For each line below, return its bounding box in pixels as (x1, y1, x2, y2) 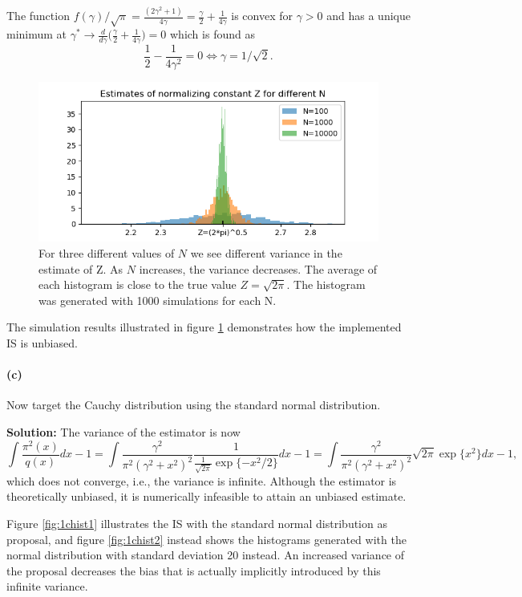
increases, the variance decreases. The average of (139, 260, 378, 277)
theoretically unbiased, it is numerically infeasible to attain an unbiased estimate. (6, 488, 407, 505)
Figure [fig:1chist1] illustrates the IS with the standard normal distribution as (6, 514, 387, 531)
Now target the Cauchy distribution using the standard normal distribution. (6, 396, 381, 413)
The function (6, 7, 70, 24)
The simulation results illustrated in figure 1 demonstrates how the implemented (6, 319, 402, 335)
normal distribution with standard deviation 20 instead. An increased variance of (6, 546, 405, 563)
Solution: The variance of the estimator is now (6, 423, 241, 440)
